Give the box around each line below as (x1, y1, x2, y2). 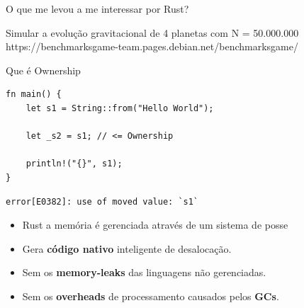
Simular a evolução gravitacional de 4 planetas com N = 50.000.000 (6, 25, 299, 40)
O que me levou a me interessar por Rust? (6, 1, 189, 16)
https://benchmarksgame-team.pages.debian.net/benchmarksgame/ (6, 39, 298, 54)
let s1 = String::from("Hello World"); (26, 103, 214, 113)
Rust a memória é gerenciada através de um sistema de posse (22, 217, 288, 232)
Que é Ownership (6, 62, 81, 77)
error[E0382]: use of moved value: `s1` (6, 196, 199, 207)
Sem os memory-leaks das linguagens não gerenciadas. (22, 265, 266, 280)
